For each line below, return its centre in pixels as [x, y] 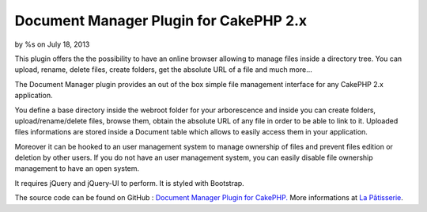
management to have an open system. [77, 168]
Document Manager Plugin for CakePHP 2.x [161, 21]
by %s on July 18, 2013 [52, 44]
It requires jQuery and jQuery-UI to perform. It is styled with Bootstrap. [129, 183]
